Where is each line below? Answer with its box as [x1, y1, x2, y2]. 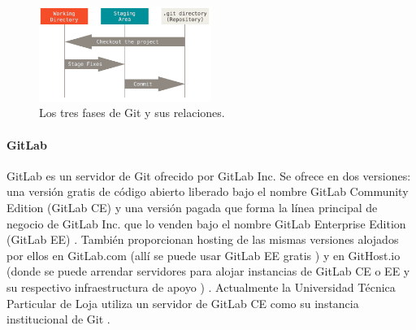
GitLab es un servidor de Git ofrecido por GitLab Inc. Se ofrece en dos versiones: [6, 167, 411, 184]
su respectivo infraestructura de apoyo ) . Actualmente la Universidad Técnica [6, 279, 396, 295]
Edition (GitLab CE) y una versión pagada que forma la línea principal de [6, 199, 378, 216]
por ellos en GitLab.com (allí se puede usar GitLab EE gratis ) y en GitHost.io [6, 246, 401, 263]
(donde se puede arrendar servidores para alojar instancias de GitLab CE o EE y [6, 263, 410, 280]
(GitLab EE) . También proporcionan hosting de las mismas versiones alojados [6, 231, 399, 248]
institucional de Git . [6, 310, 110, 328]
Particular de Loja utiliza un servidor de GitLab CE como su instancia [6, 294, 359, 311]
